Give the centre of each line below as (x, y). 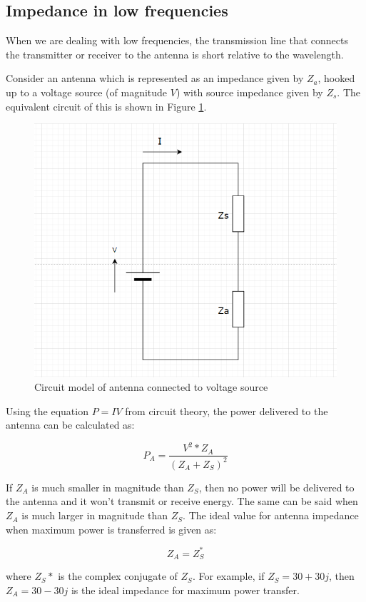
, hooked (336, 78)
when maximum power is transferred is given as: (111, 529)
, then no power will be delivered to (276, 487)
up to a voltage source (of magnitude (87, 92)
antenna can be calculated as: (70, 425)
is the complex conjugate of (118, 576)
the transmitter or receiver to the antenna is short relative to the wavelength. (175, 54)
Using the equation (47, 410)
